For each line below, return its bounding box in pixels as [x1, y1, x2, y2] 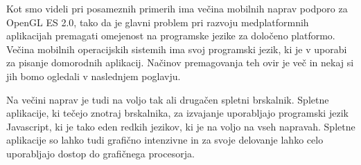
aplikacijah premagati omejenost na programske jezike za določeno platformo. [6, 28, 335, 43]
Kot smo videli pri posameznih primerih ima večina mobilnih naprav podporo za [6, 1, 348, 15]
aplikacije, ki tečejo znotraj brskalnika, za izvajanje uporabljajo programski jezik [6, 106, 349, 120]
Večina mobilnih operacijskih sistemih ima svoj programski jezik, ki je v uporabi [6, 41, 347, 56]
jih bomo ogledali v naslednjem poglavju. [6, 68, 181, 83]
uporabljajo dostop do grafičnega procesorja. [6, 146, 195, 160]
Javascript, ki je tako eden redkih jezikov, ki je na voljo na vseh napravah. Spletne [6, 119, 355, 133]
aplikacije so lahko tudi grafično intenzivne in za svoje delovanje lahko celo [6, 133, 324, 147]
